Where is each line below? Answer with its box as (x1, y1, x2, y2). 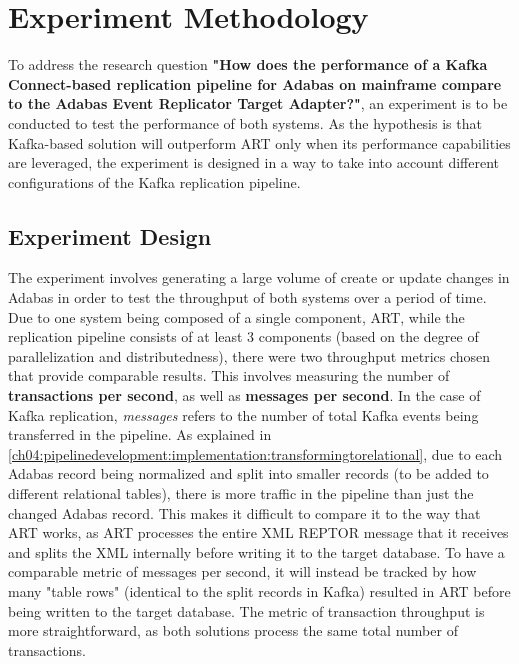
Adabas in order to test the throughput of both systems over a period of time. (8, 287, 487, 308)
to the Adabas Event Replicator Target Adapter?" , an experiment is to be (8, 93, 508, 114)
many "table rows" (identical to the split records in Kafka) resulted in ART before (8, 580, 511, 601)
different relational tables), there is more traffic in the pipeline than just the (8, 483, 474, 504)
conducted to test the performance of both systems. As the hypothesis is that (8, 112, 482, 133)
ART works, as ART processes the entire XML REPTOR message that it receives (8, 522, 509, 543)
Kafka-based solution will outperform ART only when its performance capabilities (8, 132, 511, 153)
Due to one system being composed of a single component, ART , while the (8, 306, 465, 327)
